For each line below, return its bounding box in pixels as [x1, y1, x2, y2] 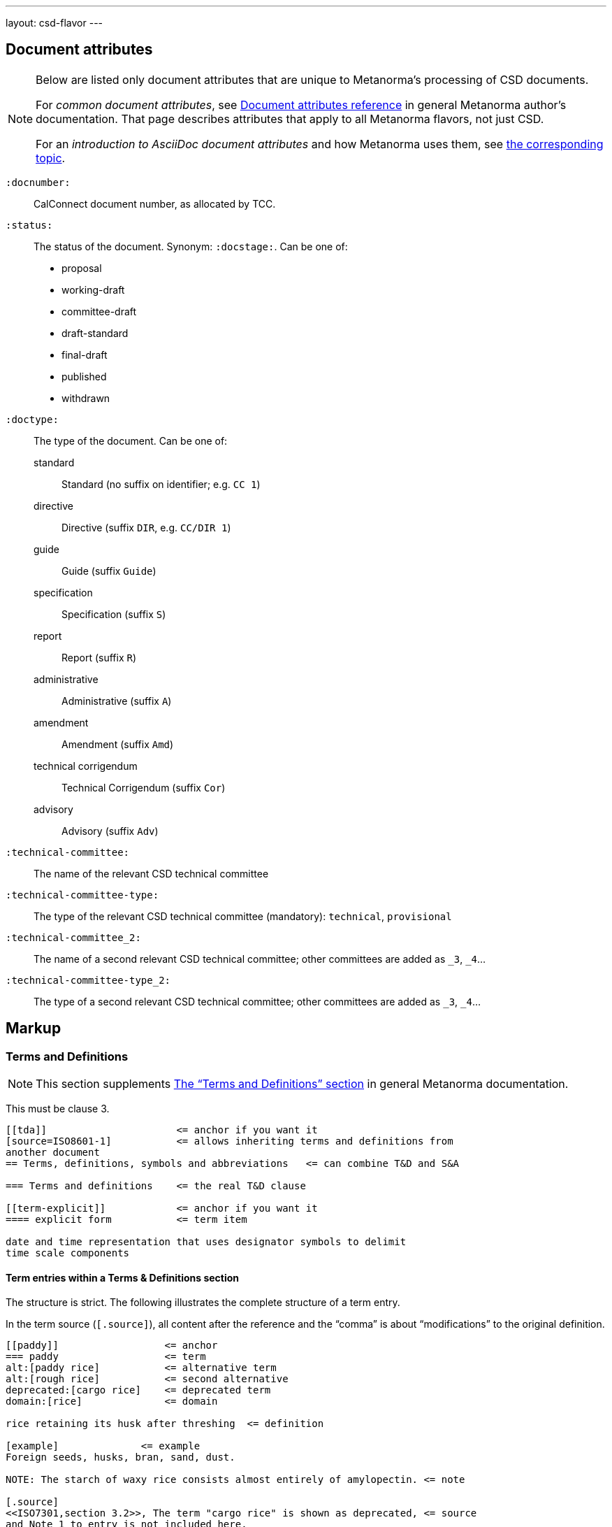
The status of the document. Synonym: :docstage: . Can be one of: [34, 240, 348, 252]
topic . [36, 150, 66, 165]
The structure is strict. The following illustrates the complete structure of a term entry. [6, 1296, 400, 1309]
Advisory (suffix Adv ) [61, 824, 159, 837]
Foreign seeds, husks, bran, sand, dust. [6, 1451, 235, 1463]
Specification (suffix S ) [61, 608, 166, 620]
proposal [61, 261, 102, 274]
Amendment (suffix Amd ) [61, 738, 174, 750]
